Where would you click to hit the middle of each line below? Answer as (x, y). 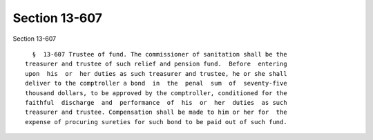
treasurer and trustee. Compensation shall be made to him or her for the (156, 112)
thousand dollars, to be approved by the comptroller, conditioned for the (156, 93)
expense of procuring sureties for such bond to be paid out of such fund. (156, 122)
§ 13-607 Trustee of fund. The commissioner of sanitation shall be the (160, 54)
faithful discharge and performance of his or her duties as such (156, 102)
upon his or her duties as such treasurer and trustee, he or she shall (156, 73)
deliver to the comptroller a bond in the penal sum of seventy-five (156, 83)
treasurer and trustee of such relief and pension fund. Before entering (156, 64)
